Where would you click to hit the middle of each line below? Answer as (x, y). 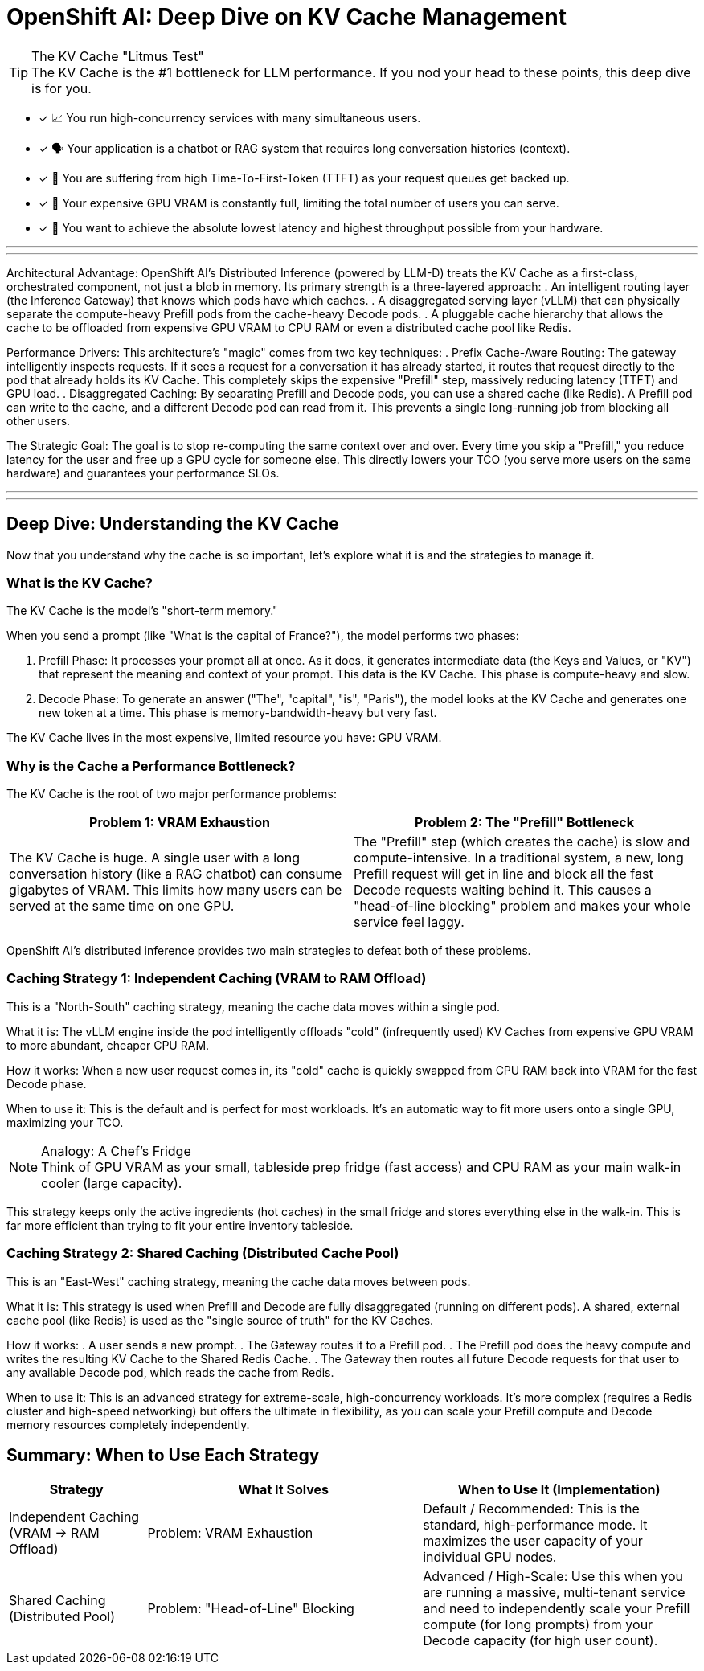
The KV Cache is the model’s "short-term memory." (142, 611)
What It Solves (284, 1490)
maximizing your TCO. (65, 1122)
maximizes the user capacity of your (533, 1541)
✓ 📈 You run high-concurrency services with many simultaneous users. (230, 117)
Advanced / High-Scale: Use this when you (553, 1577)
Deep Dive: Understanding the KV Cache (173, 524)
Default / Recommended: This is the (531, 1509)
